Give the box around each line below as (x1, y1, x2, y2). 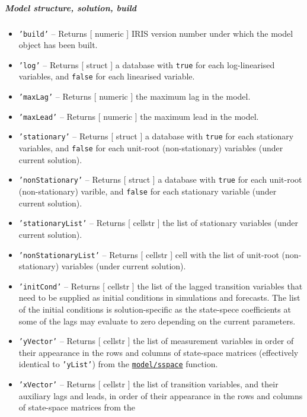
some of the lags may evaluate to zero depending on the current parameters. (18, 314, 296, 327)
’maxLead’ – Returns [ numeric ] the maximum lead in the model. (18, 110, 259, 122)
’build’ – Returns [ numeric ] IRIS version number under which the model (18, 27, 293, 39)
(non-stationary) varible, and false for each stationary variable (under (18, 185, 277, 197)
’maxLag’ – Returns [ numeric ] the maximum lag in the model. (18, 90, 251, 103)
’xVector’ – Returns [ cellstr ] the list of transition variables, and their (18, 378, 279, 390)
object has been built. (18, 39, 98, 51)
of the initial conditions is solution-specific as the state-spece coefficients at (18, 303, 291, 315)
